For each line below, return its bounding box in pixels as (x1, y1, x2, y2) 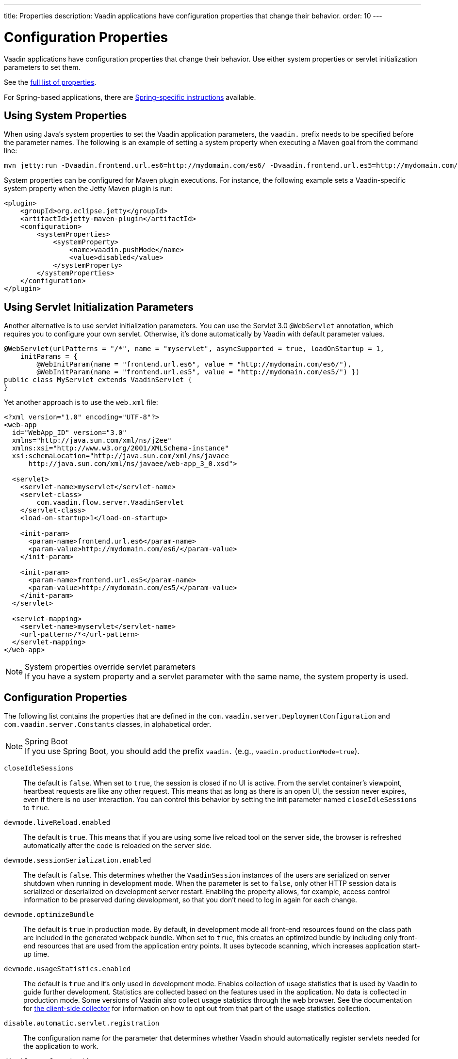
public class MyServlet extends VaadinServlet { (4, 376, 192, 384)
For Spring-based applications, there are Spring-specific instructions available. (4, 93, 256, 101)
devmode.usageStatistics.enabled (4, 965, 131, 973)
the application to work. (23, 1042, 98, 1051)
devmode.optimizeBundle (4, 911, 94, 919)
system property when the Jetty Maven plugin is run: (4, 184, 173, 193)
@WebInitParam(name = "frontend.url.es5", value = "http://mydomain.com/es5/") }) (36, 368, 360, 376)
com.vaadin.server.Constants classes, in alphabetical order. (4, 720, 212, 729)
